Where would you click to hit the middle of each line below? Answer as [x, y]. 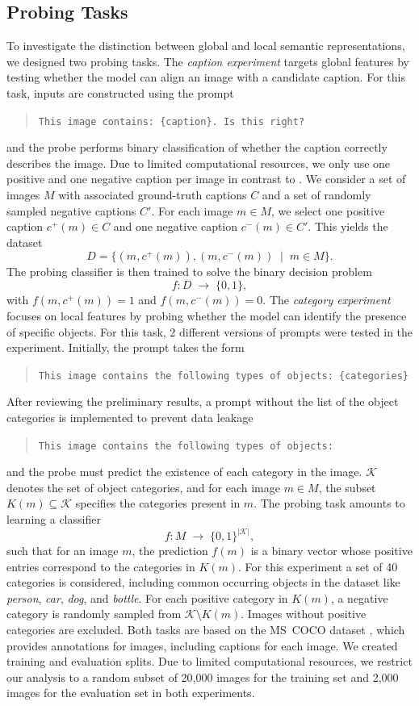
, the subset [347, 487]
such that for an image [63, 551]
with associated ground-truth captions [153, 195]
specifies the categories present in [158, 503]
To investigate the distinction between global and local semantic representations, [206, 46]
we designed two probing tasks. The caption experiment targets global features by [208, 61]
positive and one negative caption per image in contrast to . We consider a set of [206, 179]
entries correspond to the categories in [101, 566]
